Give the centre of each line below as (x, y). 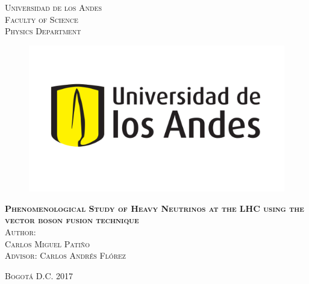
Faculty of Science (42, 19)
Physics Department (43, 31)
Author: (20, 232)
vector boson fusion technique (72, 220)
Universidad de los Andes (53, 7)
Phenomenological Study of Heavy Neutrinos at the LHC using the (154, 208)
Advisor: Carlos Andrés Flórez (65, 255)
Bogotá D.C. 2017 (39, 275)
